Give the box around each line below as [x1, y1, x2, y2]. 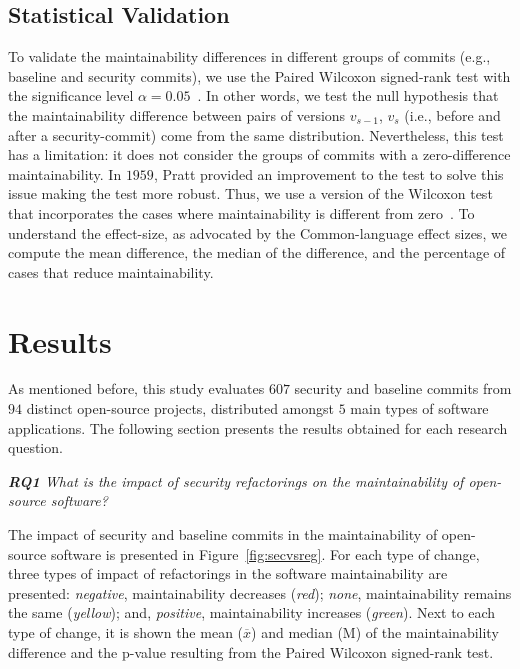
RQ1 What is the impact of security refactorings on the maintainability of [8, 470, 464, 491]
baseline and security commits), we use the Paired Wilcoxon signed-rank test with [8, 65, 511, 86]
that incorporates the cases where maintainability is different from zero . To [8, 202, 475, 223]
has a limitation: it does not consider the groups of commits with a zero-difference [8, 144, 511, 165]
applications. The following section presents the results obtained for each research [8, 417, 508, 438]
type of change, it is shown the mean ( [8, 621, 244, 642]
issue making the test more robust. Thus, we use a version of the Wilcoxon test [8, 183, 493, 204]
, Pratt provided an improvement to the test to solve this [153, 163, 504, 184]
